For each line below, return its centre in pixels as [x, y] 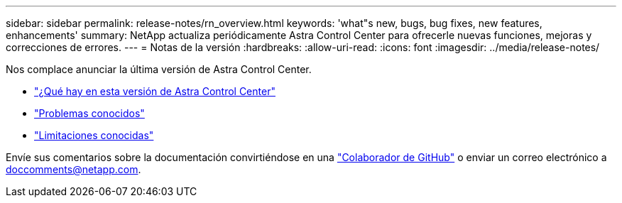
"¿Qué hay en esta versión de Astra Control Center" [155, 91]
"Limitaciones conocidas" [94, 135]
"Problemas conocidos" [89, 113]
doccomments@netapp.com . [73, 169]
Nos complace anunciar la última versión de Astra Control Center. [159, 69]
